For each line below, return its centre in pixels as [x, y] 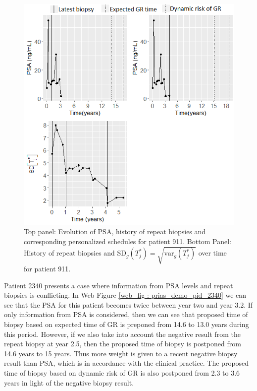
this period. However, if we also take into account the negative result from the [122, 334]
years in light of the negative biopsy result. [69, 382]
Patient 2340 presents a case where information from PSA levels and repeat [119, 285]
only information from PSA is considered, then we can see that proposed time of [126, 314]
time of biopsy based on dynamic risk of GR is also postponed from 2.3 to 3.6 [122, 372]
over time [212, 253]
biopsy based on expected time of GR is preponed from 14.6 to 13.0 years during [127, 324]
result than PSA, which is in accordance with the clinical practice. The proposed [127, 363]
